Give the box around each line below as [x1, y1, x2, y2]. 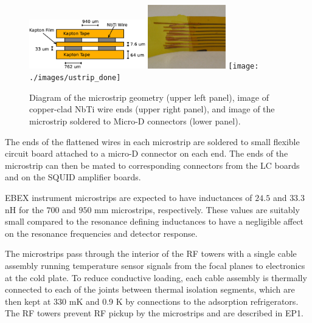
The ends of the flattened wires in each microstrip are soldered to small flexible [5, 135, 300, 148]
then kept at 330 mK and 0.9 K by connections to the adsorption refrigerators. [5, 294, 299, 307]
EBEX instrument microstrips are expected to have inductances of [5, 191, 252, 204]
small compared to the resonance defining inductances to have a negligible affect [5, 215, 304, 228]
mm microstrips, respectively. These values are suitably [94, 203, 300, 216]
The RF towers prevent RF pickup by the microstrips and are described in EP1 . [5, 307, 303, 319]
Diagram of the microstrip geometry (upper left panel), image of [29, 90, 269, 103]
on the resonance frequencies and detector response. [5, 226, 198, 239]
